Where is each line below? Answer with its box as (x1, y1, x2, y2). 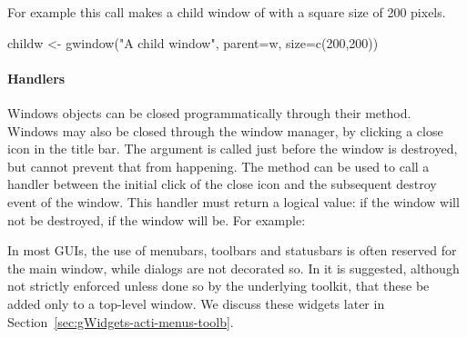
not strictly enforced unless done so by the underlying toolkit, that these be (7, 276, 430, 295)
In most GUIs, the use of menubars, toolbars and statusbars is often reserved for (7, 241, 457, 260)
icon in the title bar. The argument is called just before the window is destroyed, (7, 139, 458, 158)
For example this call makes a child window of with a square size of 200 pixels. (7, 3, 446, 21)
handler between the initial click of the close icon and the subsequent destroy (7, 174, 437, 194)
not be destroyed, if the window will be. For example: (7, 210, 306, 229)
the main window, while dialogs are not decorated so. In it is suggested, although (7, 258, 460, 277)
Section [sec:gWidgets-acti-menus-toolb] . (7, 312, 234, 331)
